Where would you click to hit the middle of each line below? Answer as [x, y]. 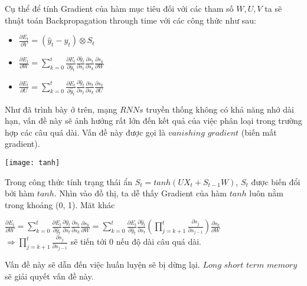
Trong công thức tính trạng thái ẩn [68, 181]
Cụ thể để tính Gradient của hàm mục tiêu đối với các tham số [119, 8]
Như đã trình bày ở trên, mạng [61, 109]
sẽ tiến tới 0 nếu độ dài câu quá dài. [136, 241]
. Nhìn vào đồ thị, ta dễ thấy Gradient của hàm [141, 193]
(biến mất [259, 132]
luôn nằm [266, 193]
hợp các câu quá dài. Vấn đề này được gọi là [85, 132]
